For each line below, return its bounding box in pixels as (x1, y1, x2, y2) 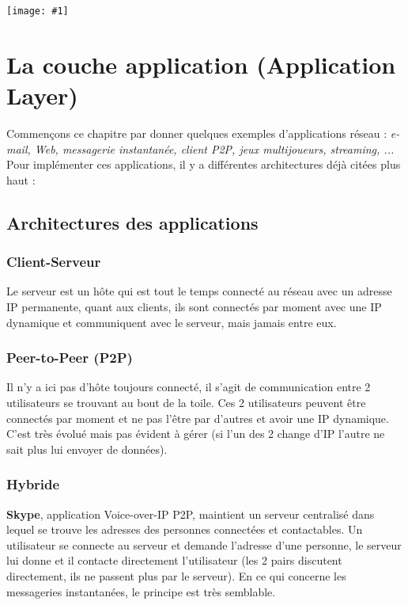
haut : (6, 171, 36, 188)
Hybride (6, 474, 60, 494)
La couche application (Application (6, 48, 396, 80)
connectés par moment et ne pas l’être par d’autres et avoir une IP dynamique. (6, 409, 389, 426)
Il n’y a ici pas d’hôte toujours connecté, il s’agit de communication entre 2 (6, 379, 371, 395)
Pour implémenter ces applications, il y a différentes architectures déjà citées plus (6, 156, 401, 173)
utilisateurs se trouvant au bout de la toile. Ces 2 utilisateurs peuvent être (6, 394, 366, 410)
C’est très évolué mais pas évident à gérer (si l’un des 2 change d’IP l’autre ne (6, 425, 385, 442)
